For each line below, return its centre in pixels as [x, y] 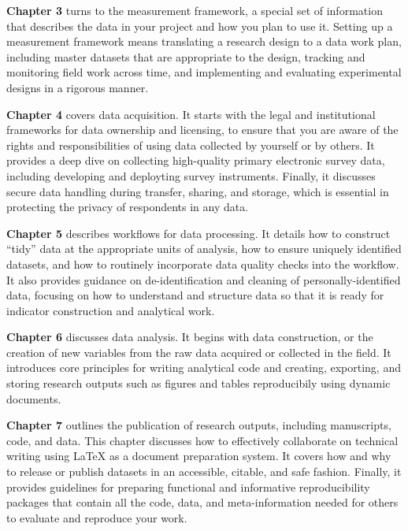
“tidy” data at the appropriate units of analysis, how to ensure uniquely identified [204, 249]
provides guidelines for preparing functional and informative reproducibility [188, 486]
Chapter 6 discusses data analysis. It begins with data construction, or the [190, 337]
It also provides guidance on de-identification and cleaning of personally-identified [204, 279]
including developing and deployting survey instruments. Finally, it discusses [191, 175]
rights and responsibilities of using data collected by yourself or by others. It [191, 145]
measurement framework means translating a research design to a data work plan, [204, 41]
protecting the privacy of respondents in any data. [128, 207]
